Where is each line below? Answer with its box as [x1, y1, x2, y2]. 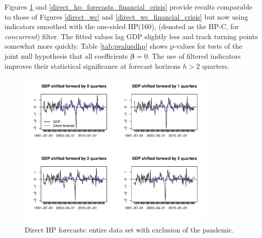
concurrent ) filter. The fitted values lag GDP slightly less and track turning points [5, 31, 258, 41]
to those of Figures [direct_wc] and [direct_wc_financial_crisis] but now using [5, 11, 248, 22]
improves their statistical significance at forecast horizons [5, 60, 181, 71]
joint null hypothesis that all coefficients [5, 50, 128, 61]
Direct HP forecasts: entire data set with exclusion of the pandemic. [25, 224, 234, 234]
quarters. [202, 60, 230, 71]
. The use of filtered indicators [147, 50, 241, 61]
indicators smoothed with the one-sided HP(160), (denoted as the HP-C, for [5, 21, 239, 32]
